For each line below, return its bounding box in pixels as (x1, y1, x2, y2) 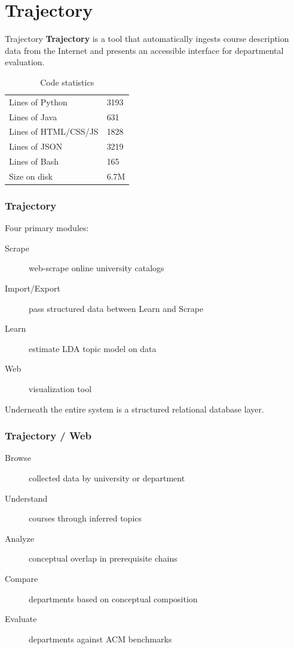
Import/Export (5, 282, 60, 295)
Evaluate (5, 612, 37, 625)
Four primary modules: (5, 222, 89, 234)
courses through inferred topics (29, 512, 142, 524)
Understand (5, 492, 48, 504)
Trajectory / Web (5, 428, 91, 443)
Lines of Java (9, 110, 57, 123)
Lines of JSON (9, 140, 63, 153)
